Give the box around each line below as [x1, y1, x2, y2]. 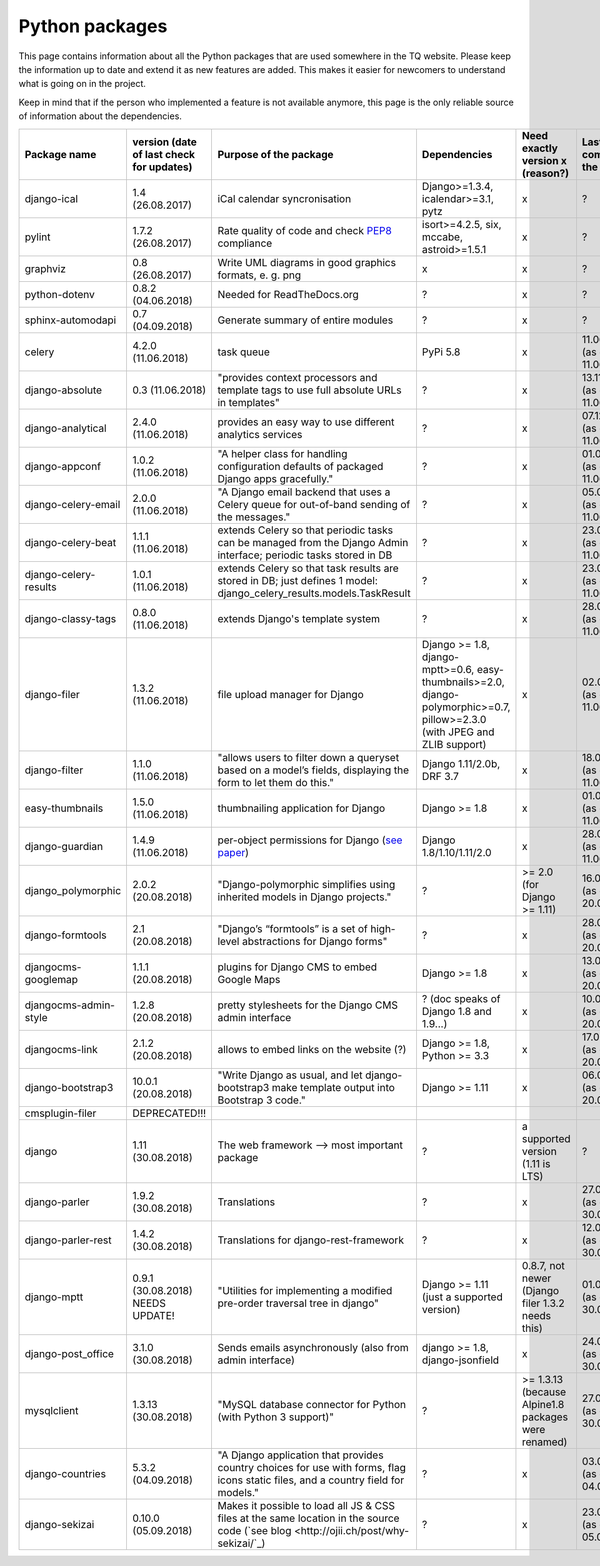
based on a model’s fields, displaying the [217, 763, 410, 777]
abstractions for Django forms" [241, 934, 388, 948]
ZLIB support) [421, 737, 487, 751]
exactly [521, 141, 559, 155]
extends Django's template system [217, 611, 380, 625]
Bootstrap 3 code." [217, 1093, 306, 1107]
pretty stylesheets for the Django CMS [217, 998, 399, 1012]
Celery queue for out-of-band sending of [217, 497, 411, 511]
